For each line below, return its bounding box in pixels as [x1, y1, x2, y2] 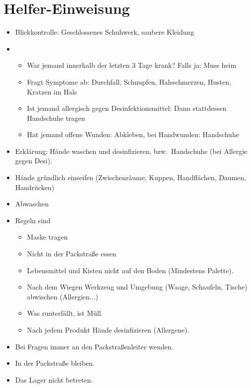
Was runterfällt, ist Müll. [27, 308, 103, 318]
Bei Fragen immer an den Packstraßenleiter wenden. [15, 341, 174, 351]
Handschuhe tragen [27, 112, 85, 123]
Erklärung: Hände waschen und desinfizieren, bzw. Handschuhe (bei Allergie [15, 145, 248, 156]
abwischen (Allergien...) [27, 291, 99, 301]
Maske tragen [27, 232, 68, 242]
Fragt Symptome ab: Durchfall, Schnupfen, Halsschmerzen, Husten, [27, 76, 231, 87]
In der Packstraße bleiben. [15, 358, 95, 368]
